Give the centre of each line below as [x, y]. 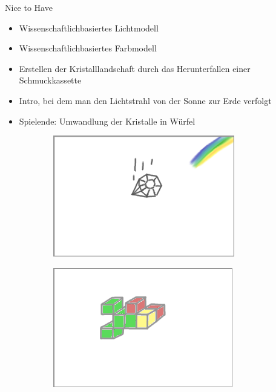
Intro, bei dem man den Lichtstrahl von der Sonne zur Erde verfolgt [145, 100]
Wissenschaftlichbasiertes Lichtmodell [89, 28]
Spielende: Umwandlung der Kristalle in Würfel [107, 121]
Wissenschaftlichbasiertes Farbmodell [88, 48]
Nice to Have [29, 7]
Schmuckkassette [50, 80]
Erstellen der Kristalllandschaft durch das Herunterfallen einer [135, 68]
